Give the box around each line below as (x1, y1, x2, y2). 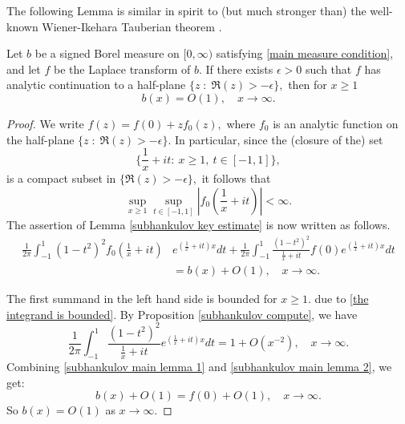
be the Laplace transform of (53, 60, 191, 77)
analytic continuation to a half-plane (6, 76, 186, 93)
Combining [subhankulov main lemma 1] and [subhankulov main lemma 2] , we (6, 358, 392, 375)
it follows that (201, 170, 271, 187)
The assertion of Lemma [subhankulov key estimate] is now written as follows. (6, 216, 391, 233)
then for (288, 76, 327, 93)
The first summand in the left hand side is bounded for (6, 290, 277, 307)
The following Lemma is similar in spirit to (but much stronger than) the (6, 2, 367, 18)
